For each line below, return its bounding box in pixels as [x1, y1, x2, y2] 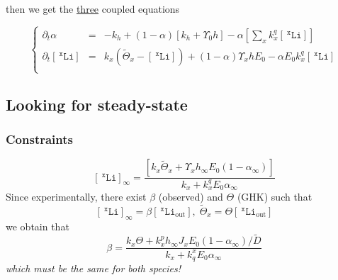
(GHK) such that [237, 189, 312, 203]
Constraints [6, 130, 73, 147]
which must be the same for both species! [6, 261, 181, 276]
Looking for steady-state [6, 93, 188, 115]
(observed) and [158, 189, 223, 203]
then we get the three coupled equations [6, 1, 180, 16]
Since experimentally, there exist [6, 189, 147, 203]
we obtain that [6, 218, 69, 233]
